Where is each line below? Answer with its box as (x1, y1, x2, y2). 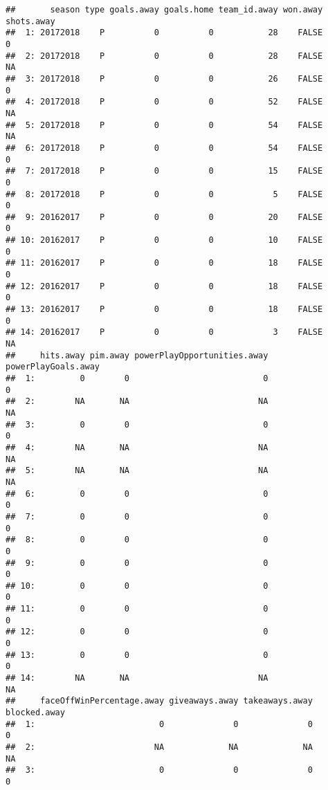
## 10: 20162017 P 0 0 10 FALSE (6, 235, 323, 246)
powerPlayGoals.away (6, 362, 100, 372)
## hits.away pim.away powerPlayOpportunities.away (6, 350, 268, 360)
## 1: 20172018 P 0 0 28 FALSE (6, 28, 323, 38)
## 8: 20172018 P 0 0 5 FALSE (6, 189, 323, 199)
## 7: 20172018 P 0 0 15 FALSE (6, 166, 323, 176)
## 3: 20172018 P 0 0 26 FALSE (6, 73, 323, 84)
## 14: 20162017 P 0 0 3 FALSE (6, 327, 323, 338)
